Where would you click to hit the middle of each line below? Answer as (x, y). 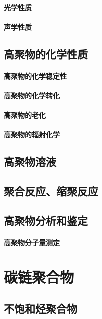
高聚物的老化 (25, 115)
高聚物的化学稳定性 (35, 76)
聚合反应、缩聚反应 (51, 191)
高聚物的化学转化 (32, 95)
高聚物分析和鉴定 (46, 220)
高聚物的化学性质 (46, 54)
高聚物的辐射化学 (32, 135)
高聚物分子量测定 (32, 242)
